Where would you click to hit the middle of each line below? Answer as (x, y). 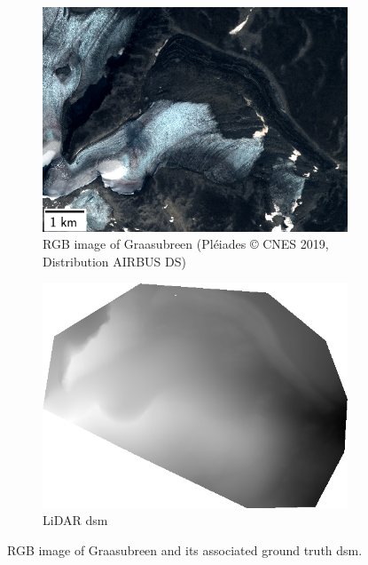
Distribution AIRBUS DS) (114, 261)
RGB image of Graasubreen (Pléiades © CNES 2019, (186, 244)
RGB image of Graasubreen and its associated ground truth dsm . (185, 549)
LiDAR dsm (75, 520)
